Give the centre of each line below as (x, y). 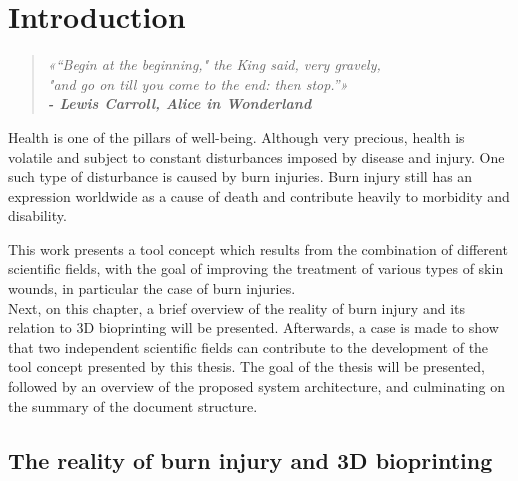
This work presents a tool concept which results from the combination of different (258, 248)
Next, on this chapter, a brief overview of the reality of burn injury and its (236, 307)
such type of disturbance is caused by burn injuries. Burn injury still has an (240, 176)
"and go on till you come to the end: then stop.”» (197, 83)
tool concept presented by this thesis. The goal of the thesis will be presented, (246, 366)
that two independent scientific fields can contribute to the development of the (248, 346)
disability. (37, 215)
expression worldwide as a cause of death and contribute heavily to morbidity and (259, 195)
